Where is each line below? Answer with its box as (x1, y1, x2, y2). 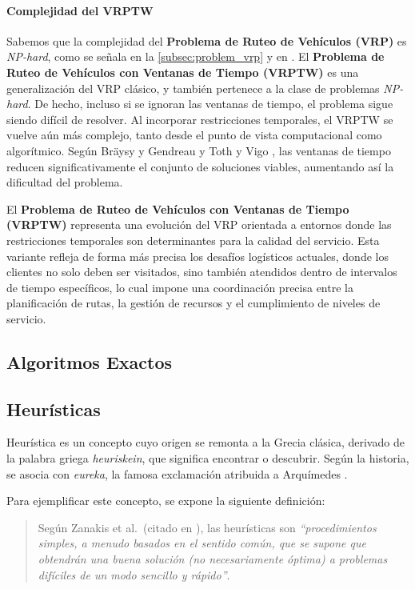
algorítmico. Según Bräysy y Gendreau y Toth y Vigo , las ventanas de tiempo (6, 142, 391, 158)
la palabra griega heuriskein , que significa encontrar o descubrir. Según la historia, (6, 450, 409, 467)
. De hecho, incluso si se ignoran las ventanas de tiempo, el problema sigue (27, 95, 393, 112)
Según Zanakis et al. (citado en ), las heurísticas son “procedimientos (38, 519, 377, 535)
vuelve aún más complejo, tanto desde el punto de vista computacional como (6, 126, 382, 143)
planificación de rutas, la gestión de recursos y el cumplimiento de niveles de (6, 294, 381, 311)
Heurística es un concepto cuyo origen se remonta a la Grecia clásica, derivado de (6, 434, 405, 451)
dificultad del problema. (6, 174, 123, 190)
